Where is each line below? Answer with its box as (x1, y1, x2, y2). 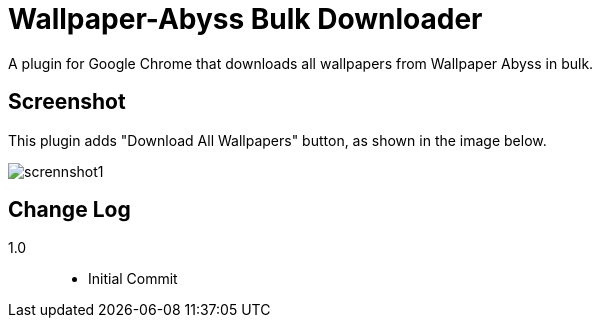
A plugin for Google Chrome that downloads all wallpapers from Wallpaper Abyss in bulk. (8, 54, 594, 72)
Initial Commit (88, 270, 178, 288)
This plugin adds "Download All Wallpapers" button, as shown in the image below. (8, 131, 547, 149)
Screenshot (8, 89, 126, 115)
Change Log (8, 197, 131, 223)
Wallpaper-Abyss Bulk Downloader (8, 2, 483, 36)
